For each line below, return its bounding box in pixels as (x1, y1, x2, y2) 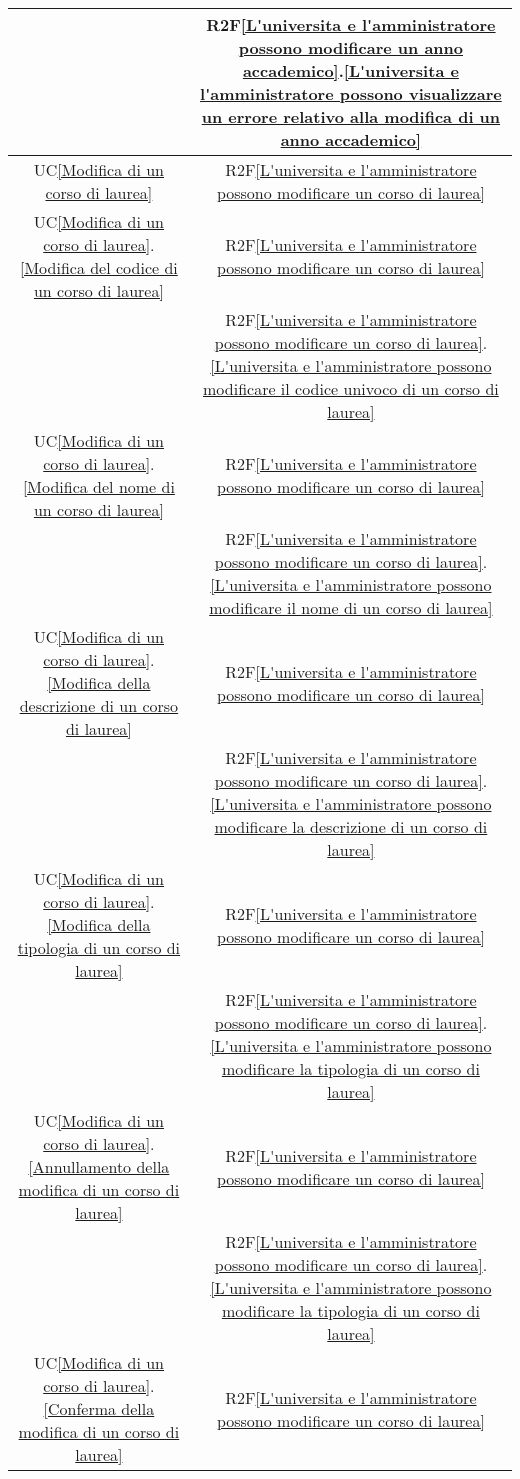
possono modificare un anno (238, 36, 464, 59)
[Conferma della (43, 1397, 155, 1420)
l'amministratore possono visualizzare (200, 82, 502, 105)
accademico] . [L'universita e (242, 59, 459, 82)
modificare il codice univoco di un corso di (203, 377, 499, 400)
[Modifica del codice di (19, 256, 178, 279)
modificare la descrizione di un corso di (214, 815, 488, 838)
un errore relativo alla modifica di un (201, 105, 501, 128)
